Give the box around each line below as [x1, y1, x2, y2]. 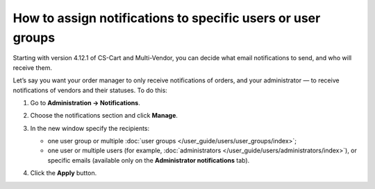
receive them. [12, 63, 52, 72]
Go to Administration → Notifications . [30, 98, 140, 107]
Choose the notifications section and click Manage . [30, 111, 178, 120]
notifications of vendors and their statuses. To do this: [12, 86, 168, 94]
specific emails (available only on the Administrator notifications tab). [47, 156, 250, 164]
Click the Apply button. [30, 169, 97, 177]
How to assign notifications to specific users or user [12, 10, 321, 26]
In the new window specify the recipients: [30, 124, 150, 132]
